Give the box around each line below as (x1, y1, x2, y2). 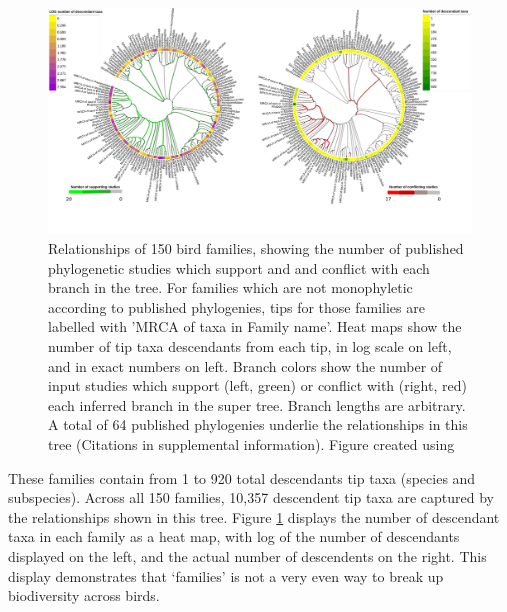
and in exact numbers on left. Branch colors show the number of (48, 355, 443, 376)
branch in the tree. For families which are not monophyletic (48, 277, 413, 298)
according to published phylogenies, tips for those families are (48, 296, 425, 317)
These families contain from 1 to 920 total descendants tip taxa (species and (8, 467, 476, 488)
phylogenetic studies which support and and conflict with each (48, 257, 430, 278)
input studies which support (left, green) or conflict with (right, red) (48, 375, 467, 396)
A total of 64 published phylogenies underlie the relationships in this (48, 414, 468, 435)
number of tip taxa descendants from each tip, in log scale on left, (48, 336, 452, 357)
